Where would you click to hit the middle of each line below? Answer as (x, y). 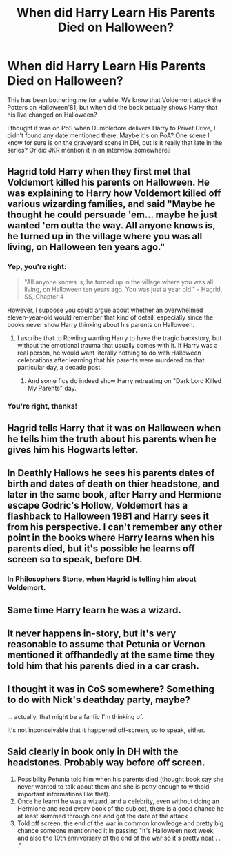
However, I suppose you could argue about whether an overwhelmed (105, 310)
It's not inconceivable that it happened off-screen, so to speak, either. (106, 730)
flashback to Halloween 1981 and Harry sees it (108, 517)
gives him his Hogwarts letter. (73, 450)
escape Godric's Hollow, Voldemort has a (98, 505)
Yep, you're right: (37, 267)
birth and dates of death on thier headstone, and (113, 484)
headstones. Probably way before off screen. (106, 763)
